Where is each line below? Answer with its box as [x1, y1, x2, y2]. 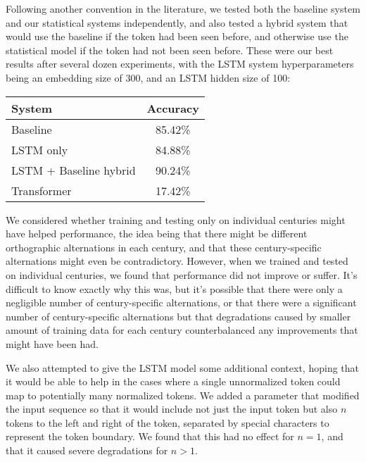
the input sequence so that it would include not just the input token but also [6, 401, 338, 416]
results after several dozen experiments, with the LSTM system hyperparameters [6, 56, 354, 71]
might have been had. [6, 336, 99, 351]
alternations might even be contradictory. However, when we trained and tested [6, 254, 348, 268]
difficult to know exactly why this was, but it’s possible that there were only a [6, 281, 343, 296]
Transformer [11, 182, 72, 199]
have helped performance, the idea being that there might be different [6, 226, 308, 241]
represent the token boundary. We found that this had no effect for [6, 429, 294, 444]
